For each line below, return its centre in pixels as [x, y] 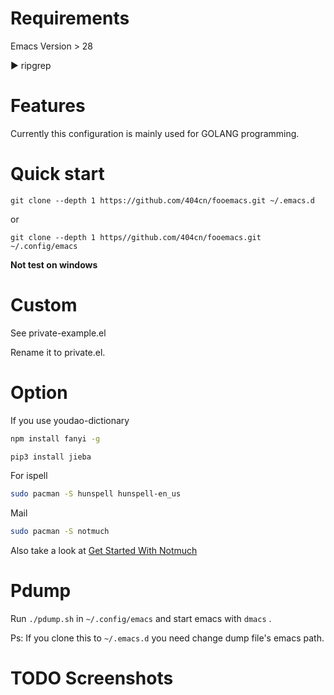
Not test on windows [54, 264]
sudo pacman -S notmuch [60, 532]
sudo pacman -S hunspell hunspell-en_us [96, 494]
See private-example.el [58, 333]
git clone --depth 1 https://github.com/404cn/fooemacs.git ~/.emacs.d [162, 200]
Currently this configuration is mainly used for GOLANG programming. [155, 133]
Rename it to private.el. [58, 352]
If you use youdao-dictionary [70, 420]
